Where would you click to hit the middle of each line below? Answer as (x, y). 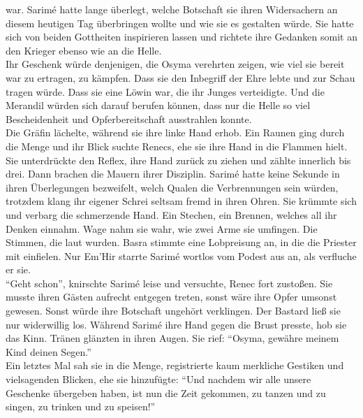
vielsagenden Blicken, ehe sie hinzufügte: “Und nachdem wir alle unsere (158, 379)
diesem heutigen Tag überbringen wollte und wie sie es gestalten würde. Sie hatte (180, 23)
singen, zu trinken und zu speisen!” (81, 406)
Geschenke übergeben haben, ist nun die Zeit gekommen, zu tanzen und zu (166, 392)
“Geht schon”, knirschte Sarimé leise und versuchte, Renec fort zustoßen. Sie (169, 283)
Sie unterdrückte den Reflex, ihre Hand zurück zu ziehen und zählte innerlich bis (178, 160)
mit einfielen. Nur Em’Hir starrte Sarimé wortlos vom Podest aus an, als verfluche (181, 255)
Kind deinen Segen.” (49, 351)
